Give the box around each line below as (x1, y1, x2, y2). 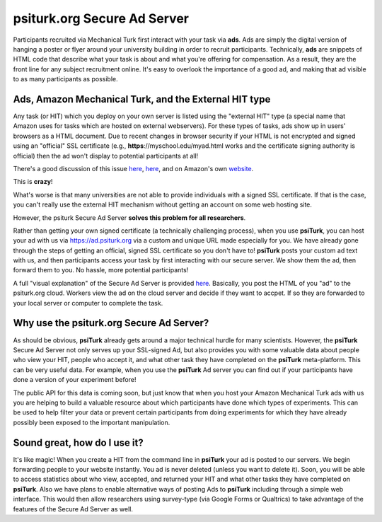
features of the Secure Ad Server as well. (13, 504, 134, 513)
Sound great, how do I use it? (13, 436, 144, 448)
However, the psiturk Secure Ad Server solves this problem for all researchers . (13, 213, 246, 222)
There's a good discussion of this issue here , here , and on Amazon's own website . (13, 164, 254, 173)
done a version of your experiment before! (13, 376, 137, 384)
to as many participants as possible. (13, 75, 118, 83)
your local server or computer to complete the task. (13, 298, 163, 307)
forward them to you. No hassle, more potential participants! (13, 266, 189, 274)
